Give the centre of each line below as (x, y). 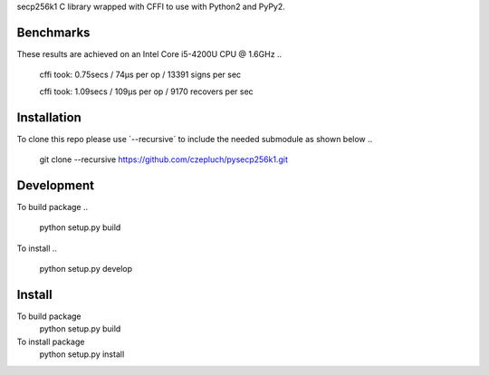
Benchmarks (53, 32)
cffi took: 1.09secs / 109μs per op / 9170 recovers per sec (146, 91)
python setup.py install (82, 354)
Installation (49, 117)
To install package (51, 341)
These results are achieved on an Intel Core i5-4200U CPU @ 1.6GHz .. (149, 53)
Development (56, 185)
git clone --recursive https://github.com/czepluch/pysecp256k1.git (164, 159)
